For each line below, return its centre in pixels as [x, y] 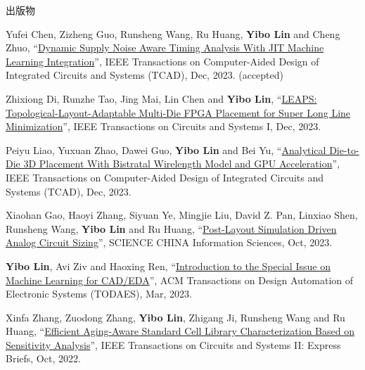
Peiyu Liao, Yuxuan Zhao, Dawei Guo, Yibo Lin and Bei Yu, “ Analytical [166, 149]
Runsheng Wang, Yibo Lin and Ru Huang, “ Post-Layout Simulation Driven [171, 228]
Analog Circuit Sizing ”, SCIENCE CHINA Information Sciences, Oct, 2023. [169, 242]
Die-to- [344, 149]
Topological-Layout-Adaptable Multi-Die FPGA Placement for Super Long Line [178, 112]
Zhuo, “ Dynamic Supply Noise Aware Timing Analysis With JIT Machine [165, 47]
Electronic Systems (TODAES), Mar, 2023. [99, 294]
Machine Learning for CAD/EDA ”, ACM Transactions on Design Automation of [180, 280]
